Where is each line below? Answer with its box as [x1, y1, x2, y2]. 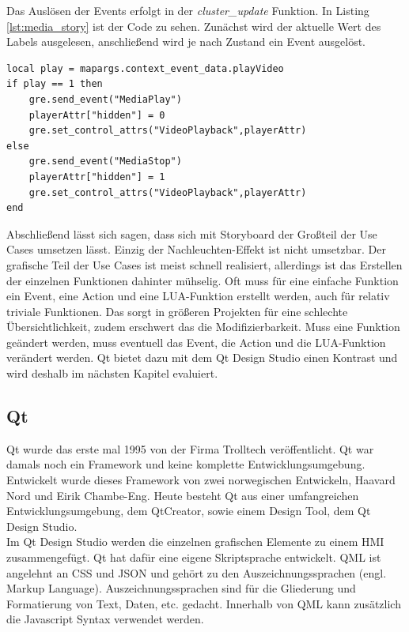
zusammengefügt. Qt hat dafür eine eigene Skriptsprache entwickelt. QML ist [6, 549, 381, 566]
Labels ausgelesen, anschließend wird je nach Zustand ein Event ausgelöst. [6, 33, 366, 50]
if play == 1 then [6, 78, 103, 90]
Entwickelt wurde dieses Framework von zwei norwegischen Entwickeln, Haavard [6, 472, 396, 488]
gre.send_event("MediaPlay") [28, 93, 182, 105]
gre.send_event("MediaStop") [28, 156, 182, 167]
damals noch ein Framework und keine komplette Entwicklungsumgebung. [6, 456, 365, 472]
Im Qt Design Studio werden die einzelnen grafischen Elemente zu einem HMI [6, 533, 384, 550]
